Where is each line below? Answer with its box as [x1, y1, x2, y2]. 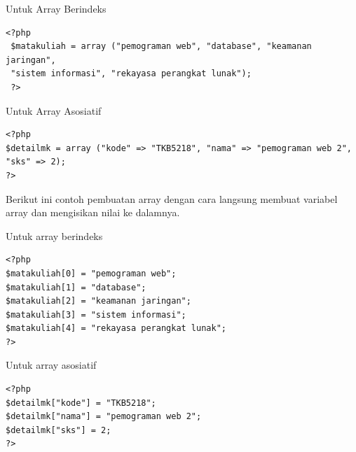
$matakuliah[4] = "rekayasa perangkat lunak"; [6, 323, 226, 334]
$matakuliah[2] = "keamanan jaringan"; [6, 296, 191, 306]
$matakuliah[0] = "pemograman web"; [6, 268, 177, 278]
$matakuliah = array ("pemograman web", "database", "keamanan [11, 41, 312, 52]
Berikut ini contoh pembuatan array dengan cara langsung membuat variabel [6, 191, 338, 206]
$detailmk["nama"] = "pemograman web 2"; [6, 411, 202, 422]
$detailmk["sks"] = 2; [6, 425, 111, 435]
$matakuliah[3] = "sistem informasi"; [6, 309, 186, 320]
